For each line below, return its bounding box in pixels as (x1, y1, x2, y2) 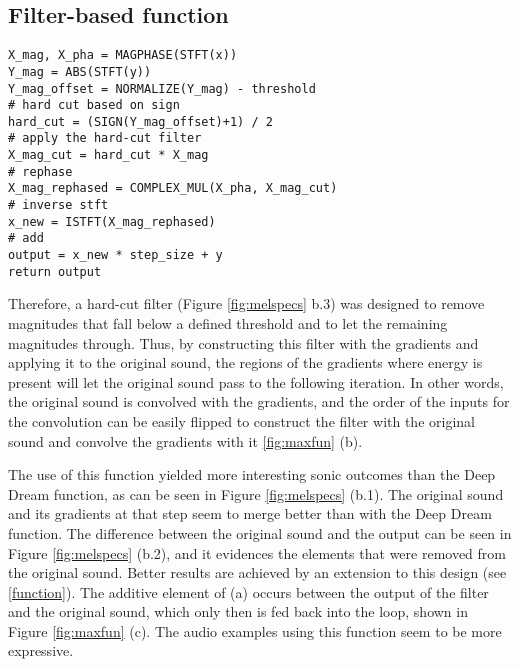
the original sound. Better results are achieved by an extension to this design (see (8, 562, 507, 583)
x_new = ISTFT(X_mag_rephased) (8, 214, 216, 229)
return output (8, 264, 102, 279)
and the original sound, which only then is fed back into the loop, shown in (8, 601, 468, 622)
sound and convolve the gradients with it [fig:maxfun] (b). (8, 430, 363, 451)
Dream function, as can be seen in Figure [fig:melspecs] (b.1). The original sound (8, 483, 504, 504)
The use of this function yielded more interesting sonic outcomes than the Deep (8, 464, 496, 485)
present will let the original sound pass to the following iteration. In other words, (8, 371, 504, 392)
